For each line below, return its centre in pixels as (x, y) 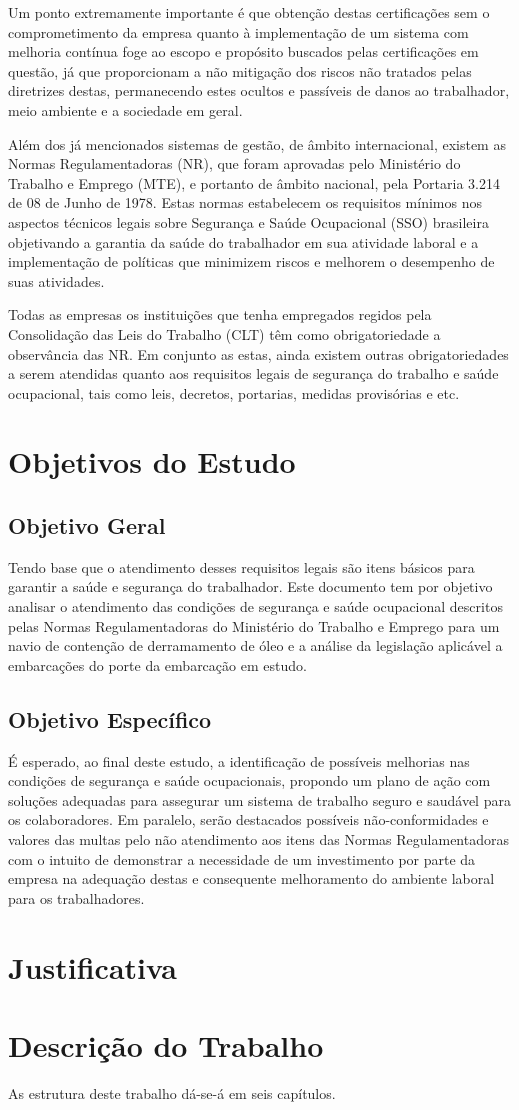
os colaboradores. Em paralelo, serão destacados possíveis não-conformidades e (248, 819)
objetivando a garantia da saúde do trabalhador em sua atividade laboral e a (243, 241)
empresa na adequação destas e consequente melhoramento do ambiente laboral (251, 878)
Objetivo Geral (87, 525)
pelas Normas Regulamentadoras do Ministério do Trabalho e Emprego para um (254, 625)
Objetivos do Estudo (152, 461)
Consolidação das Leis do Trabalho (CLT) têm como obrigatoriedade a (224, 333)
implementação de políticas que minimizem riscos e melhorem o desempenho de (251, 261)
